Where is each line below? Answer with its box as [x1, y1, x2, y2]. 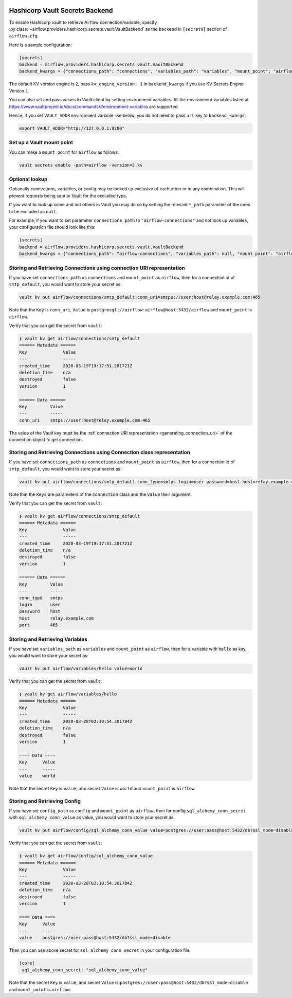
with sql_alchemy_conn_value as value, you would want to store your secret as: [9, 815, 175, 820]
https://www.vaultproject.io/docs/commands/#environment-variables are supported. [9, 104, 179, 109]
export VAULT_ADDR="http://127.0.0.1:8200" [19, 126, 125, 131]
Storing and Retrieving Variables [9, 635, 88, 642]
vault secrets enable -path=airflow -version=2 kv [19, 162, 143, 168]
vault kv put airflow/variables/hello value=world [19, 666, 143, 671]
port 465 [19, 622, 58, 628]
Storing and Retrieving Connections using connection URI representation [9, 264, 185, 271]
